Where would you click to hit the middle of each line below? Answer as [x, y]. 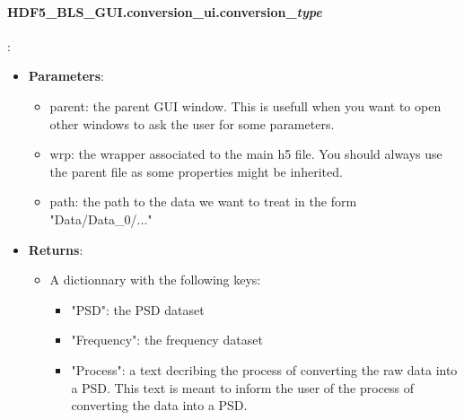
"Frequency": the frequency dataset [167, 340]
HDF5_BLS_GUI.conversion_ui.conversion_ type [165, 11]
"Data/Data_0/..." [101, 219]
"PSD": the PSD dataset [138, 309]
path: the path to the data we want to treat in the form [203, 201]
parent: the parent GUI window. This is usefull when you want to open [245, 105]
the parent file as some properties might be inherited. [196, 171]
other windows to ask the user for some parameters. [192, 123]
